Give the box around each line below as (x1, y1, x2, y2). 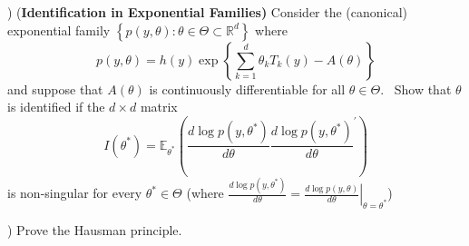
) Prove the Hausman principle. (7, 220, 182, 239)
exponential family (7, 20, 111, 39)
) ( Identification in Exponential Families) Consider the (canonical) (7, 3, 408, 21)
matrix (140, 97, 178, 116)
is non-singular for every (7, 183, 142, 202)
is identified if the (7, 97, 105, 116)
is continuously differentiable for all (149, 79, 346, 98)
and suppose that (7, 79, 103, 98)
